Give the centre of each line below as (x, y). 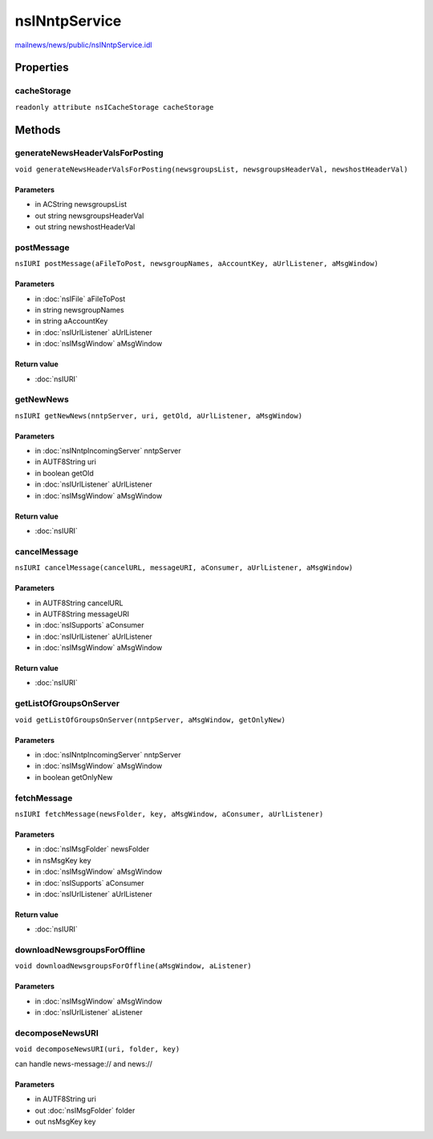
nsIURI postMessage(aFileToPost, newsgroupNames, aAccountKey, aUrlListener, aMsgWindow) (196, 264)
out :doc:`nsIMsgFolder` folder (85, 1110)
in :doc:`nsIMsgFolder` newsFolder (92, 849)
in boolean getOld (64, 473)
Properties (42, 68)
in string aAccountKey (71, 321)
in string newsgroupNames (79, 309)
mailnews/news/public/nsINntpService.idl (83, 45)
